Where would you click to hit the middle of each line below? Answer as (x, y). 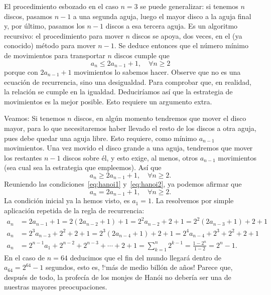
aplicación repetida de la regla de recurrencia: (74, 210)
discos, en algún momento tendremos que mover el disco (160, 118)
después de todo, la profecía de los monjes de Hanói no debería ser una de (118, 277)
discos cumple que (142, 55)
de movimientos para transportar (55, 55)
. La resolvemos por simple (192, 200)
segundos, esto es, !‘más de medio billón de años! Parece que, (139, 267)
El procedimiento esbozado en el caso (61, 6)
